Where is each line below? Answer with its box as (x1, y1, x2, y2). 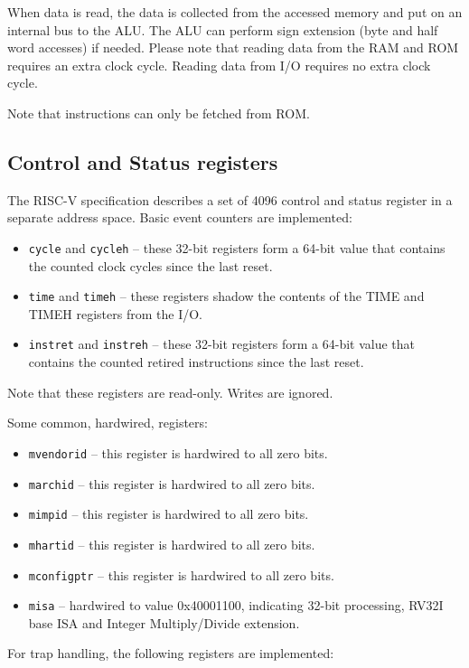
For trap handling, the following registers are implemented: (7, 644, 334, 663)
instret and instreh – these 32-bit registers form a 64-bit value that (28, 334, 416, 353)
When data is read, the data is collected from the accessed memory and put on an (7, 3, 463, 21)
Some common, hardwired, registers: (7, 413, 208, 432)
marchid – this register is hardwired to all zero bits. (28, 474, 315, 493)
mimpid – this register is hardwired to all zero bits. (28, 504, 309, 523)
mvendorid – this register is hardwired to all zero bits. (28, 443, 328, 462)
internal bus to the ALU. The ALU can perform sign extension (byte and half (7, 20, 438, 39)
